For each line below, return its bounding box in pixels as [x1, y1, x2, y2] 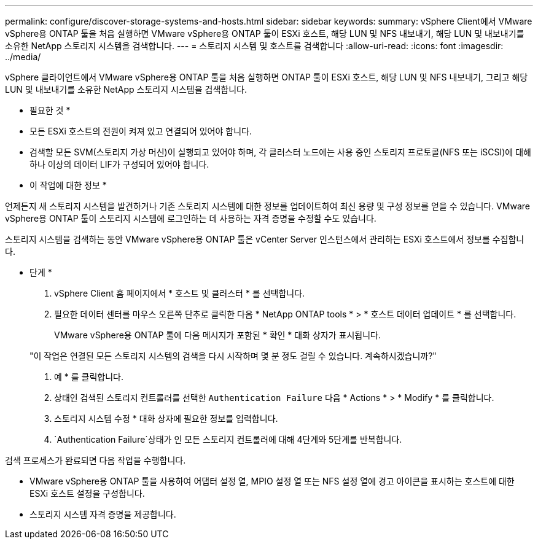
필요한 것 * [29, 105, 71, 115]
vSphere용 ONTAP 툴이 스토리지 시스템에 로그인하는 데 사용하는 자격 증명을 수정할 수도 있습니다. [5, 213, 376, 223]
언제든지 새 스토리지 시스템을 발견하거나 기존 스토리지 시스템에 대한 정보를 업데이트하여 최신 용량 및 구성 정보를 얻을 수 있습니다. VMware [5, 201, 530, 211]
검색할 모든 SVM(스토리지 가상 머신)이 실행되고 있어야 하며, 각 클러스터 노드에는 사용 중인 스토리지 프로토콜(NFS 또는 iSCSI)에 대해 [29, 147, 531, 157]
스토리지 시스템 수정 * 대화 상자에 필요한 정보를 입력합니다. [54, 413, 278, 424]
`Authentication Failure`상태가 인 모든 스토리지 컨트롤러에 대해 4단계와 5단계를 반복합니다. [54, 434, 402, 445]
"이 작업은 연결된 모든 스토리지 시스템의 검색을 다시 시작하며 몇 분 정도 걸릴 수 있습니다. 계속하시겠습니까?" [29, 351, 437, 361]
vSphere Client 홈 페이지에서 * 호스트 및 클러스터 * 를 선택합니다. [54, 288, 305, 298]
